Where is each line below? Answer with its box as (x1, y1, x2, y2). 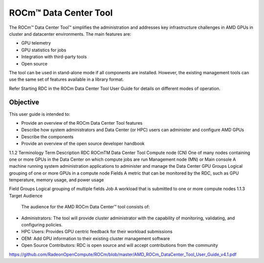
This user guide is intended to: (9, 111, 70, 117)
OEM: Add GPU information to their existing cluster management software (21, 235, 170, 241)
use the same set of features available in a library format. (9, 76, 124, 83)
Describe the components (21, 133, 74, 139)
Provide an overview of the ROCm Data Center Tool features (21, 120, 143, 126)
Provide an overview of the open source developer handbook (21, 141, 145, 147)
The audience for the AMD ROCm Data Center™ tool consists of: (21, 204, 150, 210)
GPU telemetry (21, 40, 51, 46)
